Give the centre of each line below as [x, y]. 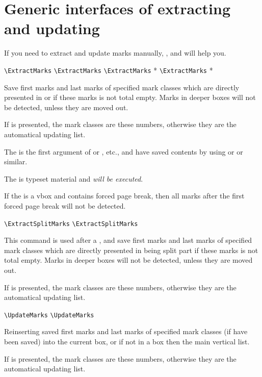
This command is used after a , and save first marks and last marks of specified [128, 240]
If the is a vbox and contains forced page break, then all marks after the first [124, 196]
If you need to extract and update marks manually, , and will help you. [115, 53]
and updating [52, 28]
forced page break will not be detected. [65, 205]
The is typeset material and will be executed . [74, 178]
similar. [16, 161]
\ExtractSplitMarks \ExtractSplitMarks [71, 224]
